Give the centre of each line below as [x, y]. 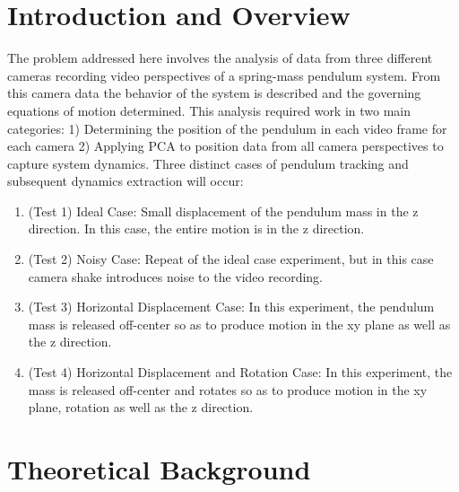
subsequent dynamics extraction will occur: [126, 181]
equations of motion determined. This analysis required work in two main [209, 110]
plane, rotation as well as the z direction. [141, 407]
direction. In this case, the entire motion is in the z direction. [196, 228]
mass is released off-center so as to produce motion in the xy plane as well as [239, 324]
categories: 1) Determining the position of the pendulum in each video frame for [227, 128]
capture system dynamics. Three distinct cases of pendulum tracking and [208, 163]
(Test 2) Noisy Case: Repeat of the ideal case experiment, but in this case [231, 259]
